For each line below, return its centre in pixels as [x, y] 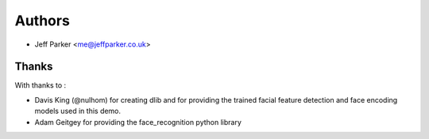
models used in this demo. [78, 111]
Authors [43, 21]
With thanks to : [41, 85]
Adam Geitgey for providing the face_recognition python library [138, 122]
